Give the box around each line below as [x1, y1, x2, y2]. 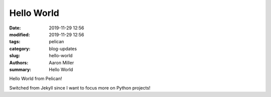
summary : [9, 66, 32, 72]
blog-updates [49, 45, 77, 52]
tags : [9, 39, 21, 45]
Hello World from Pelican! [9, 76, 62, 82]
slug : [9, 53, 20, 59]
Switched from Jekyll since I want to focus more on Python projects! [9, 85, 151, 91]
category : [9, 45, 31, 52]
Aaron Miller [49, 60, 74, 66]
